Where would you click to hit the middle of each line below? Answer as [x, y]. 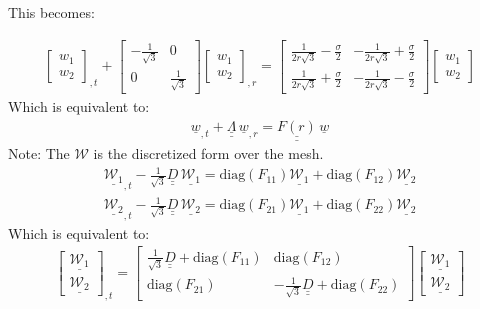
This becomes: [51, 12]
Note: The [39, 153]
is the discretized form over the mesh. [208, 153]
